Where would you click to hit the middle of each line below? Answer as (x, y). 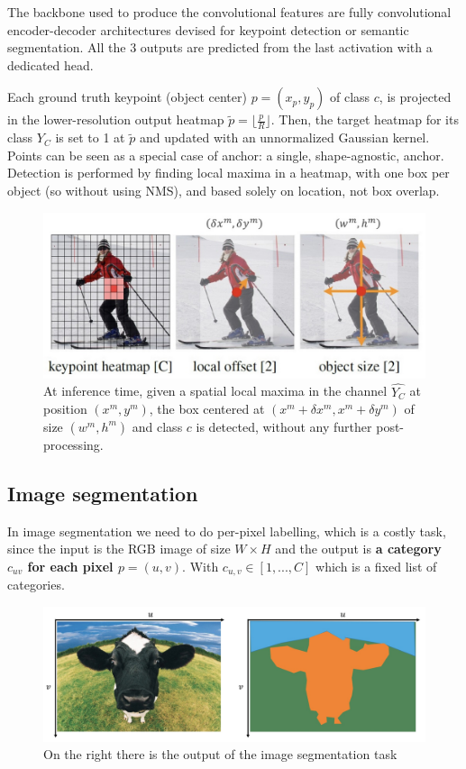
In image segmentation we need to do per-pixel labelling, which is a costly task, (227, 531)
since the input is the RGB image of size (119, 549)
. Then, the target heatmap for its (365, 119)
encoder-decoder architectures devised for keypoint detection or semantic (208, 29)
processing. (73, 444)
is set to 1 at (90, 137)
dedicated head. (50, 64)
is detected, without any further (284, 426)
